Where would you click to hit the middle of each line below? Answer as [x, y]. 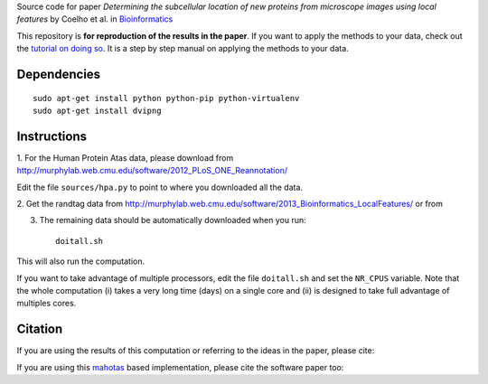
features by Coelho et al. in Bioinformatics [95, 19]
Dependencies [59, 74]
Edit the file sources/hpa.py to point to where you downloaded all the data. [160, 187]
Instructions [52, 136]
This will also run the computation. [80, 261]
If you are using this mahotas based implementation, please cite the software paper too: [180, 367]
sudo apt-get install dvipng [97, 110]
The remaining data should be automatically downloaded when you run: [173, 220]
